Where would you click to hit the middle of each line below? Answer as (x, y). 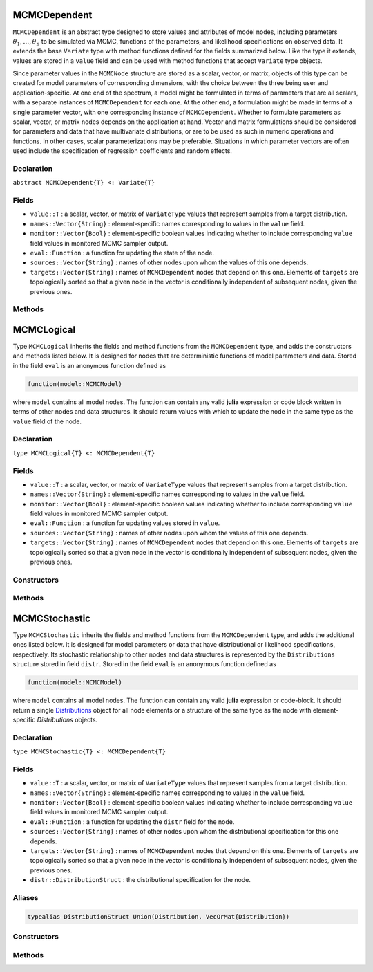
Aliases (26, 897)
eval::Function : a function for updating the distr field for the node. (132, 822)
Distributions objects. (67, 719)
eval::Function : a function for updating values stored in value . (125, 523)
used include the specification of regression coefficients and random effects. (123, 151)
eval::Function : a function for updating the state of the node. (122, 253)
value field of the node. (47, 421)
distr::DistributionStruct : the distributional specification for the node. (141, 880)
